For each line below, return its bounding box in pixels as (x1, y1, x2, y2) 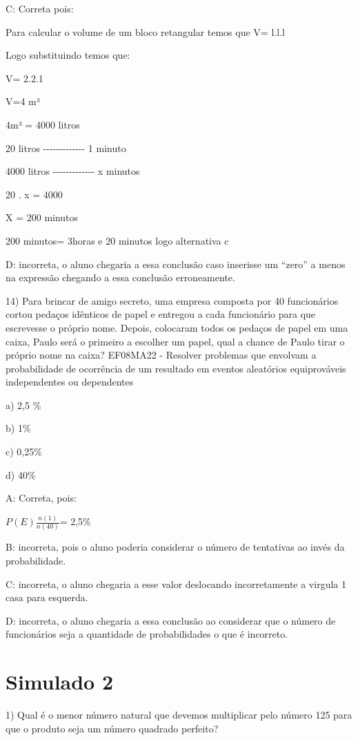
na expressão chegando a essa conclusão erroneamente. (6, 270, 235, 285)
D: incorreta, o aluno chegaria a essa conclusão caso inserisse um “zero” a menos (6, 256, 346, 271)
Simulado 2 (6, 667, 114, 696)
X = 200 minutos (6, 210, 79, 225)
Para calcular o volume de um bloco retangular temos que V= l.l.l (6, 24, 285, 39)
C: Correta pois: (6, 1, 74, 15)
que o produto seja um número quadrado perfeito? (6, 721, 219, 735)
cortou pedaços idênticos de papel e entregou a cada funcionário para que (6, 307, 316, 321)
